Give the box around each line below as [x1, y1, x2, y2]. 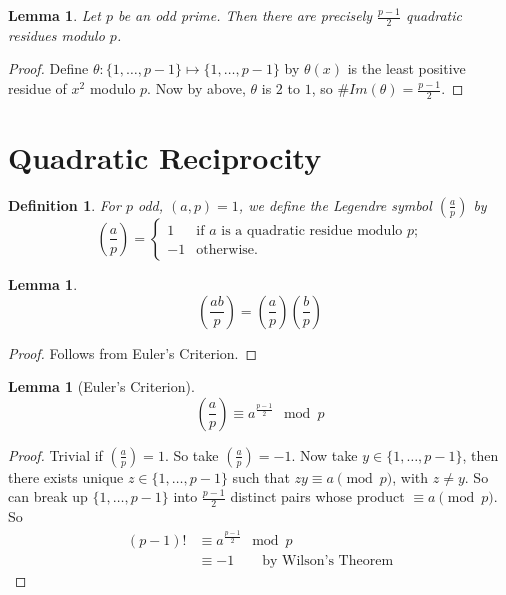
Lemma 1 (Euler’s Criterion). [8, 376, 195, 397]
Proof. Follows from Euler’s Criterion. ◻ [8, 342, 258, 363]
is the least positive [347, 58, 466, 79]
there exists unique [8, 466, 124, 487]
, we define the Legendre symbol [238, 194, 432, 215]
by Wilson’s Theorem [262, 553, 394, 568]
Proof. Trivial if [8, 444, 103, 465]
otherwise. [196, 242, 258, 257]
